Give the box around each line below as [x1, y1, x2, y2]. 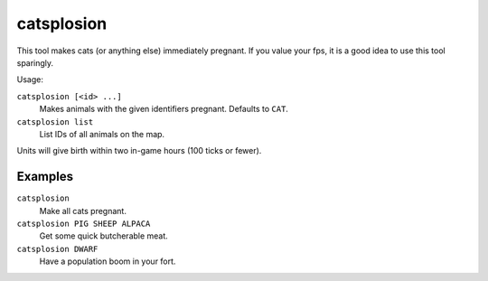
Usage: [16, 74, 44, 85]
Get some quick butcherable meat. [39, 230, 169, 241]
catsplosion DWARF [16, 244, 99, 254]
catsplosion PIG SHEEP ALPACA [16, 218, 151, 229]
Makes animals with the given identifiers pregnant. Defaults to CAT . [39, 104, 289, 115]
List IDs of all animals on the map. [39, 128, 165, 139]
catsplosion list [16, 117, 94, 126]
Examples [16, 169, 74, 184]
